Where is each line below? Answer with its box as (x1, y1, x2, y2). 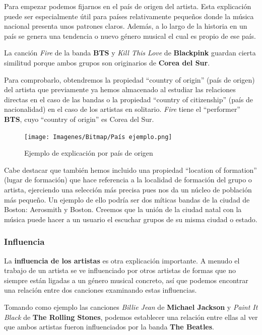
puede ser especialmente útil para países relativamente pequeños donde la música (4, 11, 254, 21)
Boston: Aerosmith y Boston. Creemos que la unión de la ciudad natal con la (4, 204, 242, 215)
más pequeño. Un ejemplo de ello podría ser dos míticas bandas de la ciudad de (4, 194, 250, 205)
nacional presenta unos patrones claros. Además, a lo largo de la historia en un (4, 21, 247, 31)
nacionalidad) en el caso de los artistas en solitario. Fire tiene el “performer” (4, 104, 240, 114)
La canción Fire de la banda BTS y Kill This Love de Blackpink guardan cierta (4, 47, 256, 58)
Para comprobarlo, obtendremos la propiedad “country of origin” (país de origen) (4, 74, 255, 85)
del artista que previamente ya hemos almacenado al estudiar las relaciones (4, 84, 236, 95)
